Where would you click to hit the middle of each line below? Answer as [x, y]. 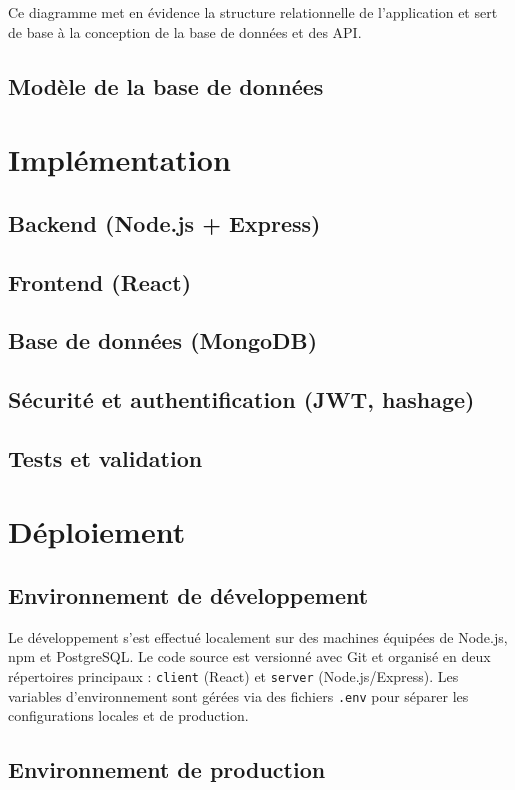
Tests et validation [105, 457]
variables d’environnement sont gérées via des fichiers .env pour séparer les [238, 695]
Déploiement [97, 531]
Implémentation [119, 159]
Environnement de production [167, 769]
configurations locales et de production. [128, 715]
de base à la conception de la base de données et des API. [185, 31]
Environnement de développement [188, 595]
